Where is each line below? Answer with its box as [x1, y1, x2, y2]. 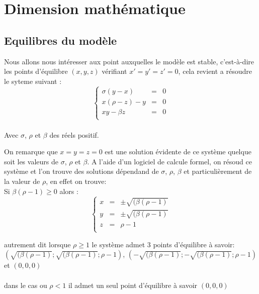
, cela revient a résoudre [178, 66, 252, 76]
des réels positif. [49, 129, 99, 140]
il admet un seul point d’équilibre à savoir [68, 279, 198, 290]
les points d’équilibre [4, 66, 68, 76]
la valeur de [4, 175, 40, 186]
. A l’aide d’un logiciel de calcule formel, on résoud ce [87, 156, 252, 166]
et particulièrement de [184, 166, 252, 176]
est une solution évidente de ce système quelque [105, 146, 251, 157]
